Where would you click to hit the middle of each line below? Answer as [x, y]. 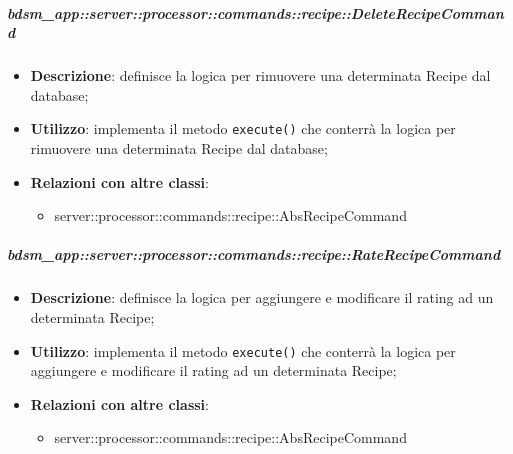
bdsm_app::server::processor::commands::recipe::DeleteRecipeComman [255, 12]
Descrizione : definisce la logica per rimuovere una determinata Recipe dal [260, 75]
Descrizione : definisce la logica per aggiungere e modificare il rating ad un [262, 297]
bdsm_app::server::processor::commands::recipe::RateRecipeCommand [254, 254]
